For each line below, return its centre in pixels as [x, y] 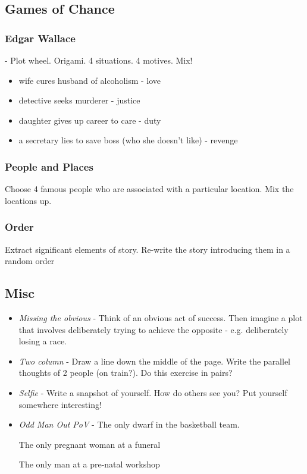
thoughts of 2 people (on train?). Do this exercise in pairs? [126, 373]
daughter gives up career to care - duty [90, 120]
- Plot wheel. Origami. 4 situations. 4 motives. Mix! [99, 60]
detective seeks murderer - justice [79, 100]
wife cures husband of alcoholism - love [90, 80]
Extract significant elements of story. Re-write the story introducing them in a [148, 249]
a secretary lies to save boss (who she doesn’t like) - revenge [128, 140]
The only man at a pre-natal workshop [89, 464]
